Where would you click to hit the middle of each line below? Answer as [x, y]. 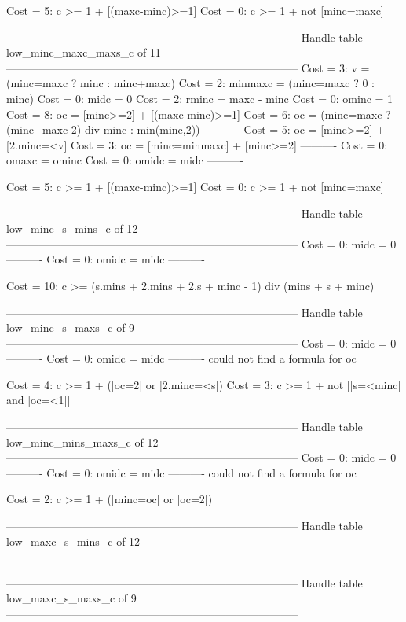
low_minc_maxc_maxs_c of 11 [84, 52]
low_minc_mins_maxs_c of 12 [82, 442]
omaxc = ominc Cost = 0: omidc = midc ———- [125, 160]
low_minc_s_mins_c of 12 [72, 228]
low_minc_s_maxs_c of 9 [71, 328]
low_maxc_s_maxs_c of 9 [71, 598]
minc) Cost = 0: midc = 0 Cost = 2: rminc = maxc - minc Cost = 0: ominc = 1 [200, 98]
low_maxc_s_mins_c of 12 [73, 541]
